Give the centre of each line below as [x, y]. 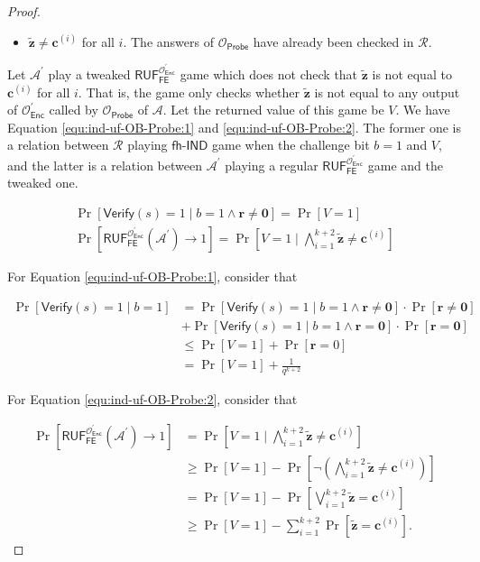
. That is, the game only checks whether [189, 92]
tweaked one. [43, 183]
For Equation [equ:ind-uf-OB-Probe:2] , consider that [152, 399]
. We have [423, 110]
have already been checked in [333, 41]
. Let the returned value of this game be [273, 110]
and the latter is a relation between [105, 165]
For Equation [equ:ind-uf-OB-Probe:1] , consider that [152, 276]
